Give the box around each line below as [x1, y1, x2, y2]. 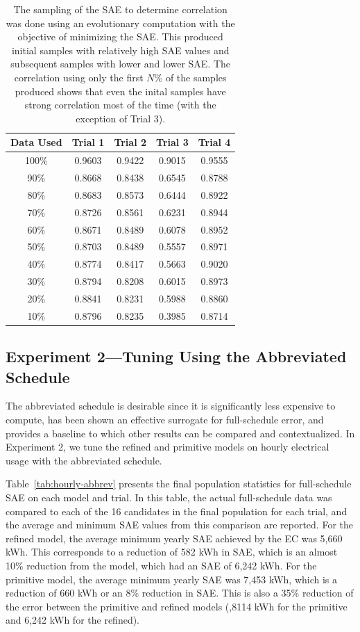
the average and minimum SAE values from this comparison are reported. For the [6, 517, 354, 532]
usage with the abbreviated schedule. [6, 453, 162, 467]
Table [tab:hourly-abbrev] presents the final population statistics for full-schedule [6, 476, 352, 491]
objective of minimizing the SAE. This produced [17, 29, 223, 44]
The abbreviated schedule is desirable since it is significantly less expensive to [6, 398, 336, 413]
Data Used [10, 135, 62, 149]
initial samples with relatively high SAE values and [11, 42, 230, 57]
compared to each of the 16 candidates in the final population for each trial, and [6, 503, 348, 518]
